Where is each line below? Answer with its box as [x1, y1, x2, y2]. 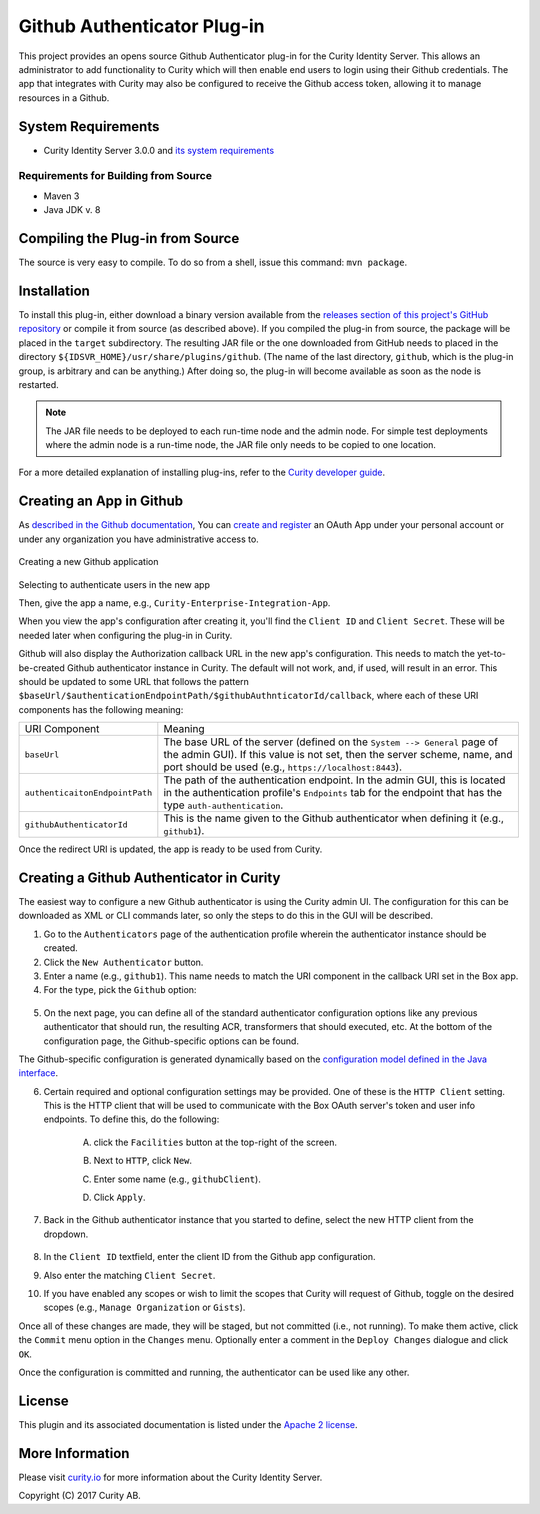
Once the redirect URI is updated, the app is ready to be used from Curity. [18, 843, 323, 855]
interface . [18, 1067, 59, 1079]
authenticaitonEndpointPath [24, 787, 153, 798]
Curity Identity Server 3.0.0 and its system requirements [43, 144, 275, 156]
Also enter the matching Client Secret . [43, 1269, 216, 1281]
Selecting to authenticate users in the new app [18, 578, 210, 590]
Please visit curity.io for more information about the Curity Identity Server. [18, 1471, 323, 1483]
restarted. [18, 378, 59, 390]
